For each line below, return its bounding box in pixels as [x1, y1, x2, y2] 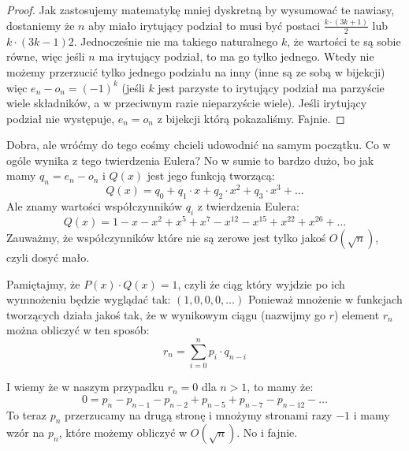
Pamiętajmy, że [6, 275, 80, 292]
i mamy [353, 406, 390, 423]
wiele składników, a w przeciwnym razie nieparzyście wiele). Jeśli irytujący [6, 95, 367, 111]
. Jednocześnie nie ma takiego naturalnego [73, 32, 278, 49]
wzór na [6, 424, 45, 441]
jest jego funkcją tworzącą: [147, 167, 275, 184]
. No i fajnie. [236, 424, 298, 441]
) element [333, 306, 380, 322]
